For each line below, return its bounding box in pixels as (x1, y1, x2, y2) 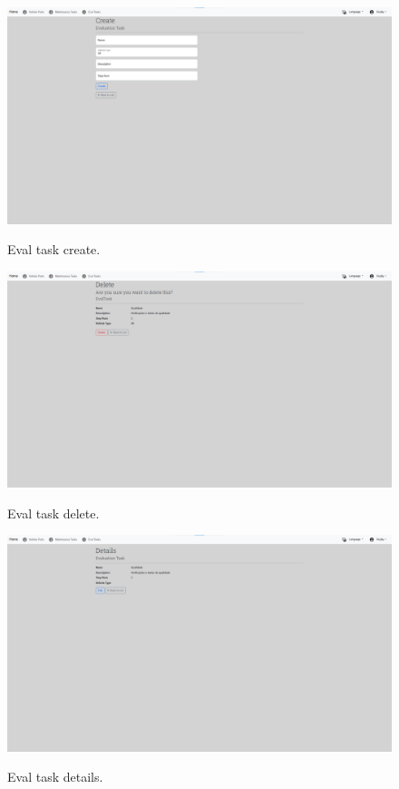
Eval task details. (7, 767, 103, 786)
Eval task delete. (7, 503, 100, 522)
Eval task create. (7, 240, 101, 259)
